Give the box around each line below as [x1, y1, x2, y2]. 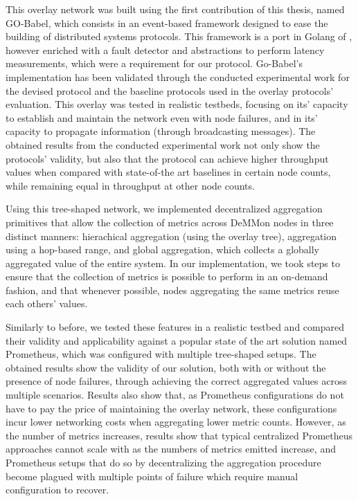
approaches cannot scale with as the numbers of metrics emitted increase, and [6, 441, 336, 456]
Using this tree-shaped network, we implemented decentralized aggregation [6, 201, 323, 216]
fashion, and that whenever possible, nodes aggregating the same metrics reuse [6, 282, 339, 297]
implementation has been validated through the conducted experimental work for [6, 69, 350, 84]
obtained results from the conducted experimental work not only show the [6, 137, 320, 152]
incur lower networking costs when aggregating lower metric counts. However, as [6, 415, 346, 429]
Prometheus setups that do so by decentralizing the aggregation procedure [6, 455, 321, 469]
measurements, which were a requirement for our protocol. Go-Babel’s [6, 56, 303, 71]
